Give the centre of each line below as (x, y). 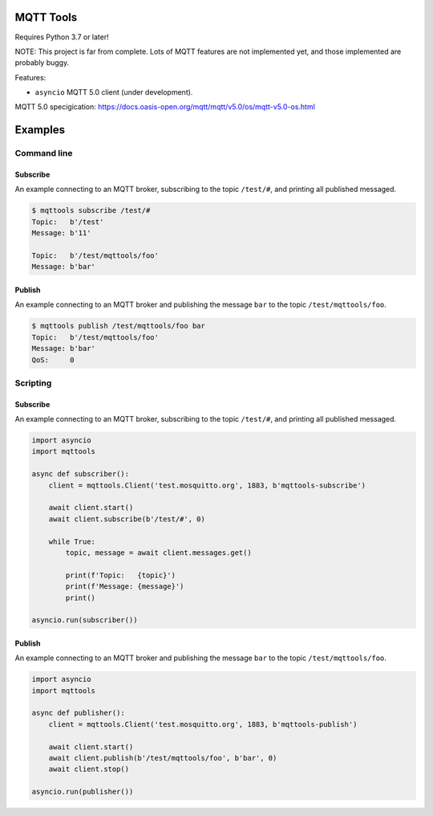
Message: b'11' (61, 233)
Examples (40, 130)
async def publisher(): (79, 713)
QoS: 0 (53, 360)
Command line (44, 153)
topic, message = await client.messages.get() (158, 553)
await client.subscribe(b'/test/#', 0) (127, 519)
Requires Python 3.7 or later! (62, 37)
